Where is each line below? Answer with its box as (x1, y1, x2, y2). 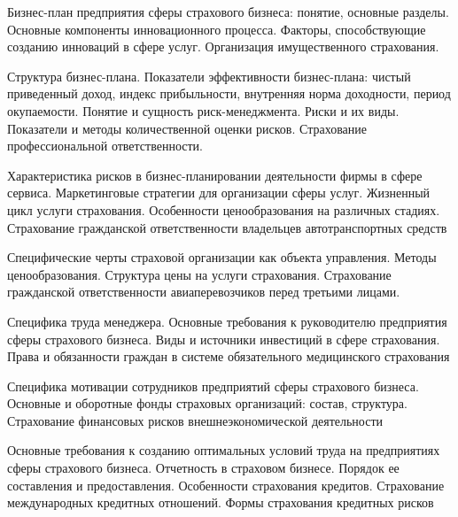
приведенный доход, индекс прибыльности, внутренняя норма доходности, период (7, 84, 451, 103)
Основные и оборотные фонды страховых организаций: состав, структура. (7, 394, 408, 413)
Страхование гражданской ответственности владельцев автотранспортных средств (7, 218, 447, 236)
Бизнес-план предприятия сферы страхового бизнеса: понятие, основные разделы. (7, 3, 449, 20)
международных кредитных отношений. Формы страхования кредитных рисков (7, 493, 434, 512)
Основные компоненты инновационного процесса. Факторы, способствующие (7, 19, 426, 38)
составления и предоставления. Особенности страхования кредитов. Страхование (7, 475, 445, 494)
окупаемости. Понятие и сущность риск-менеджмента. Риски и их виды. (7, 101, 400, 120)
